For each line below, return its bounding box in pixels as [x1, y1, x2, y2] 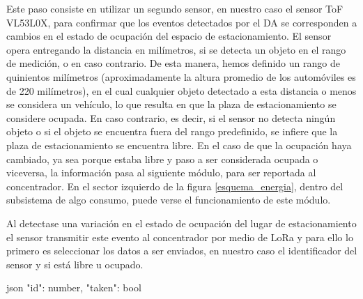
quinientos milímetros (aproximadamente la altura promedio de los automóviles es [6, 69, 356, 84]
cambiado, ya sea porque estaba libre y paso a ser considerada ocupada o [6, 151, 318, 166]
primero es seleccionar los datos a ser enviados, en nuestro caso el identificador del [6, 243, 357, 258]
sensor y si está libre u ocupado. [6, 256, 144, 271]
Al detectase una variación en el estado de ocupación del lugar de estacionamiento [6, 215, 357, 230]
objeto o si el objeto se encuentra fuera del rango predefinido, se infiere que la [6, 124, 338, 139]
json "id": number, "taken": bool [6, 280, 141, 295]
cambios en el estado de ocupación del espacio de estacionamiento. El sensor [6, 29, 332, 43]
